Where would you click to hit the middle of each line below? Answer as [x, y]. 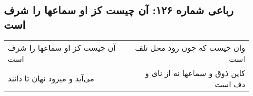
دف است [230, 84]
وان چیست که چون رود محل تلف [190, 47]
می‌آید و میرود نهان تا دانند [51, 78]
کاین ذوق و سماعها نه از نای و [195, 73]
